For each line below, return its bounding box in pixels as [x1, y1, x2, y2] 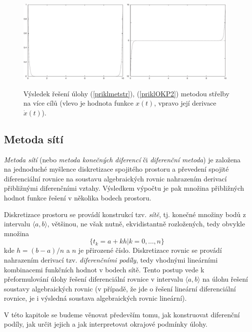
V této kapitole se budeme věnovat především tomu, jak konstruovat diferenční [4, 309, 240, 319]
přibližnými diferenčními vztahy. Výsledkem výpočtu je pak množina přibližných [4, 183, 244, 193]
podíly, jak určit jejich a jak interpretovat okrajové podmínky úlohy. [4, 319, 208, 329]
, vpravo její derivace [154, 98, 216, 108]
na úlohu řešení [202, 274, 248, 284]
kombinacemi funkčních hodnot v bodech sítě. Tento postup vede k [4, 264, 205, 274]
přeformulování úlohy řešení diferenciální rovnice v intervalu [4, 274, 183, 284]
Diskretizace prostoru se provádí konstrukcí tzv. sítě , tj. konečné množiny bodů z [4, 209, 246, 219]
